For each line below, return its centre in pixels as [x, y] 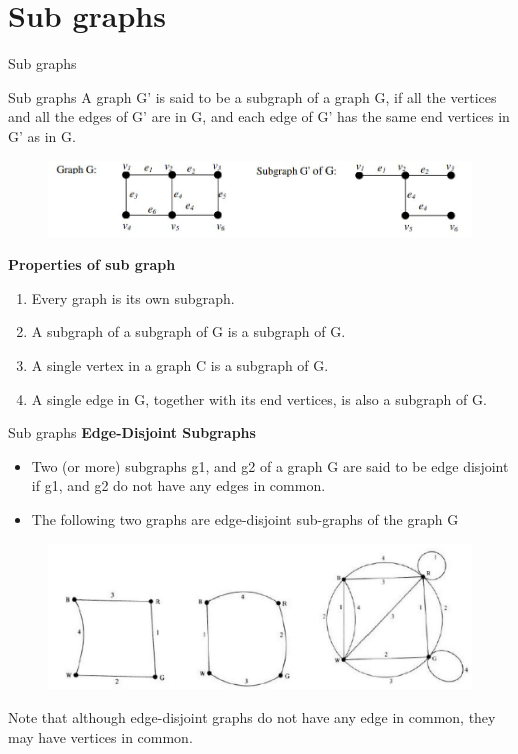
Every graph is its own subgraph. [133, 297]
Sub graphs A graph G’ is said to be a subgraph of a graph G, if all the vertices [252, 96]
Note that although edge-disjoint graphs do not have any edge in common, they [252, 716]
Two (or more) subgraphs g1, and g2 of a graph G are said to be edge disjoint [270, 465]
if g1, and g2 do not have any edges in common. [178, 485]
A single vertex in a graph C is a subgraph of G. [180, 365]
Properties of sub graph [92, 264]
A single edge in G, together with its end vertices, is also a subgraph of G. [259, 398]
